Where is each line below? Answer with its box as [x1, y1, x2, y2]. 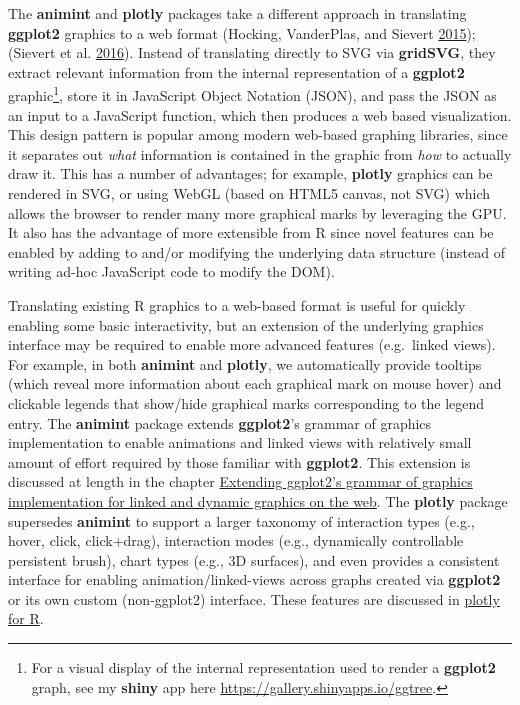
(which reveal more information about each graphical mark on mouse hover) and [8, 373, 502, 394]
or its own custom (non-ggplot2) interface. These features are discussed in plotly [8, 588, 500, 609]
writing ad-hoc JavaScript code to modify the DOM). [8, 261, 335, 282]
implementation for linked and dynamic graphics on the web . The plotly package [8, 490, 508, 511]
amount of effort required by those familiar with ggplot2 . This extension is [8, 451, 471, 472]
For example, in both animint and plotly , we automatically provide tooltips [8, 353, 482, 374]
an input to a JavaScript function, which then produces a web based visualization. [8, 104, 512, 125]
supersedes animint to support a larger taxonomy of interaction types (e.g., [8, 510, 475, 531]
